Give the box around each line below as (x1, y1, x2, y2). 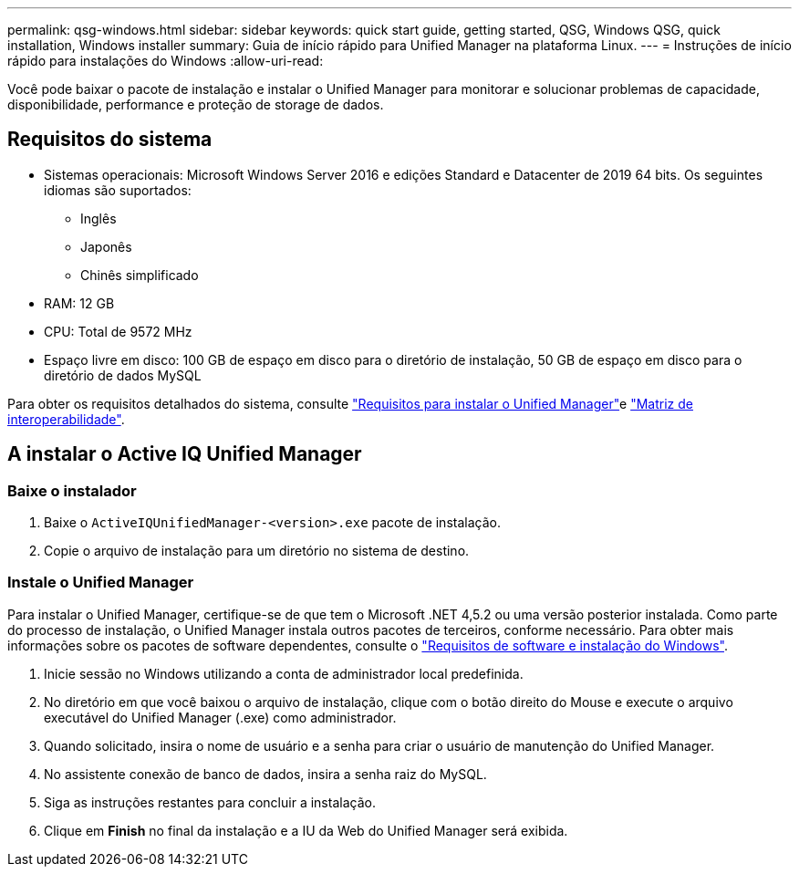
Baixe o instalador (7, 481, 137, 500)
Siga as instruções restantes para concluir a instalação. (44, 794, 376, 810)
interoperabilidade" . (7, 411, 125, 427)
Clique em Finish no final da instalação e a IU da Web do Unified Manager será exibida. (44, 822, 568, 838)
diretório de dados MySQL (44, 367, 202, 383)
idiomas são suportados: (44, 182, 192, 198)
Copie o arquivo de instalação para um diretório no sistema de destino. (44, 543, 470, 559)
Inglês (80, 210, 117, 226)
